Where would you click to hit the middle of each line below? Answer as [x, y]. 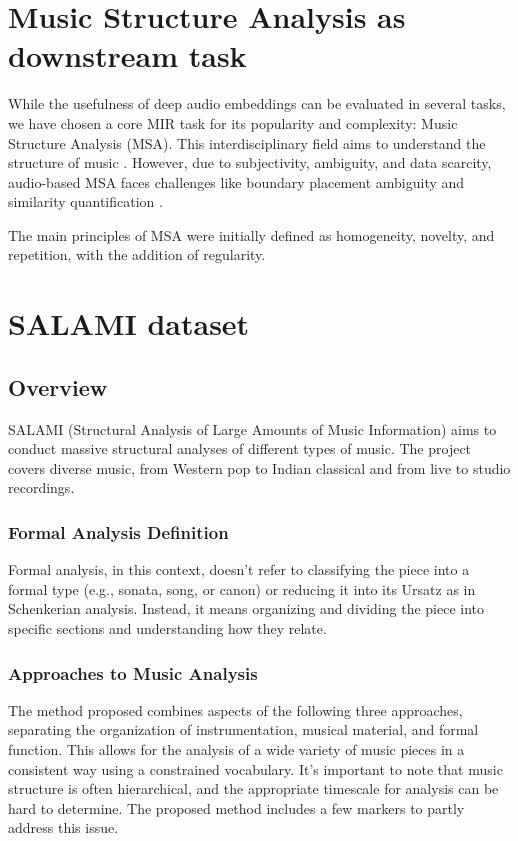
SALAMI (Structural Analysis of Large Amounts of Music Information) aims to [252, 428]
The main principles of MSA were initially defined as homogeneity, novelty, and [251, 234]
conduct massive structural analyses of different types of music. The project [240, 448]
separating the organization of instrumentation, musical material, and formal [243, 729]
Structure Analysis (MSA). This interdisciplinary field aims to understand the [247, 142]
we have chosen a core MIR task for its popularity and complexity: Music [233, 122]
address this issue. [63, 827]
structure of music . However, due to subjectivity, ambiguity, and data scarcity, [250, 162]
